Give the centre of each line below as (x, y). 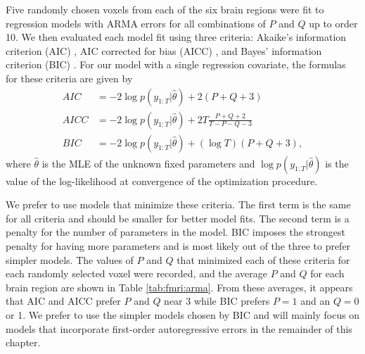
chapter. (23, 342)
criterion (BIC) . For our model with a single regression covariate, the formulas (176, 64)
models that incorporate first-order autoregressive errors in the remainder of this (179, 328)
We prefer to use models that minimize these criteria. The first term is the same (178, 204)
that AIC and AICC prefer (63, 301)
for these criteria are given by (69, 78)
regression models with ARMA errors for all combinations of (136, 23)
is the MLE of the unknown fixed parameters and (148, 163)
